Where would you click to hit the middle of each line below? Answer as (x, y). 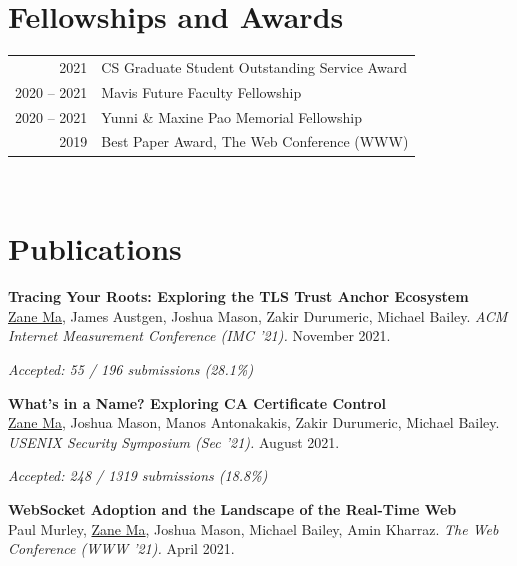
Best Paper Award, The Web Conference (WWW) (255, 141)
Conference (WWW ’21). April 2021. (121, 548)
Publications (95, 248)
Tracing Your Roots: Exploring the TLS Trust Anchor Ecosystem (238, 296)
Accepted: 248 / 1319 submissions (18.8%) (138, 475)
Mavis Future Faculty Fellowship (201, 91)
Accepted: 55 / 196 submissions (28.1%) (131, 369)
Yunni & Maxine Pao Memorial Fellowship (232, 116)
